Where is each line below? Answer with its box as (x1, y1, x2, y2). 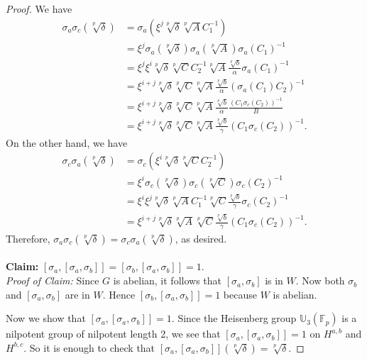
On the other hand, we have (6, 135, 128, 150)
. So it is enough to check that (23, 340, 155, 355)
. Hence (102, 287, 136, 301)
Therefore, (6, 231, 50, 245)
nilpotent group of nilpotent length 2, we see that (6, 326, 221, 341)
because (223, 287, 257, 301)
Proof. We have (6, 1, 72, 16)
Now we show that (6, 311, 86, 326)
